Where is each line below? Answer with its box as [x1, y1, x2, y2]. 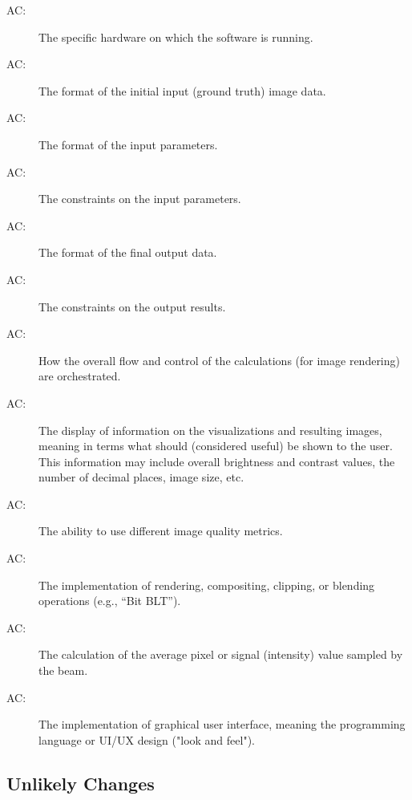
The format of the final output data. [38, 244, 217, 261]
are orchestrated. [38, 368, 121, 384]
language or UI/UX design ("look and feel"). [38, 731, 255, 748]
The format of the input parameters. [38, 136, 218, 152]
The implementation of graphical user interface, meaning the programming [38, 716, 406, 733]
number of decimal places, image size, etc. [38, 469, 244, 485]
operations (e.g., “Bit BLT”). [38, 592, 181, 609]
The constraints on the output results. [38, 298, 226, 315]
